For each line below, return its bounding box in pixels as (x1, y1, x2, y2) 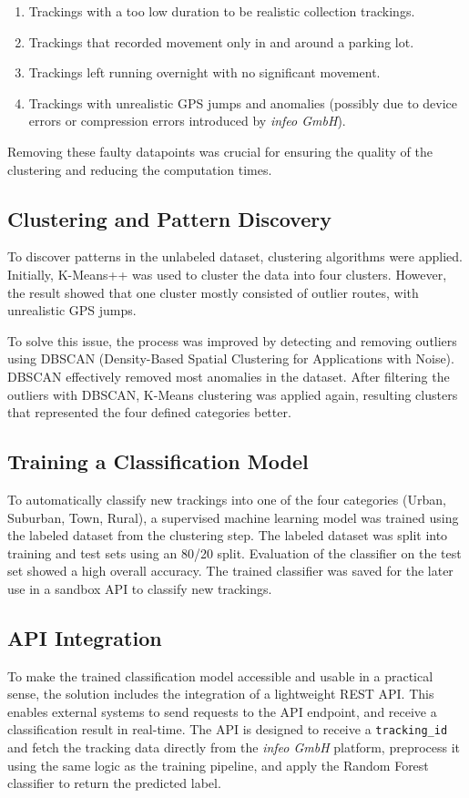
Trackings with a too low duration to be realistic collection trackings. (28, 2, 415, 20)
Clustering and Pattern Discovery (7, 204, 331, 232)
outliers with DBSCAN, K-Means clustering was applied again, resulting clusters (7, 384, 458, 404)
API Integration (7, 623, 162, 651)
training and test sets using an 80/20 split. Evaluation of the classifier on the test (7, 543, 462, 562)
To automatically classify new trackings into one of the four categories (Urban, (7, 489, 446, 508)
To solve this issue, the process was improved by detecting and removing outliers (7, 331, 457, 350)
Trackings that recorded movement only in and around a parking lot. (28, 32, 414, 51)
